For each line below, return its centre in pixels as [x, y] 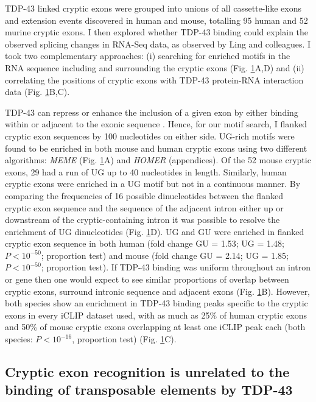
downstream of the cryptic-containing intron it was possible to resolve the [142, 220]
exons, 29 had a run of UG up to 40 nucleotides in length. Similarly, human [146, 171]
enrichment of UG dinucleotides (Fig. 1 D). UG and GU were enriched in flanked [155, 231]
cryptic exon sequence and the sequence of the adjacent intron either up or [144, 207]
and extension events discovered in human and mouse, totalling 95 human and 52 [156, 20]
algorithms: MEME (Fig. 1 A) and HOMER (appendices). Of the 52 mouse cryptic [158, 160]
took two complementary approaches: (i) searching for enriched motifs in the [148, 56]
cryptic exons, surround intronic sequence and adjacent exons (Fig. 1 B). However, [158, 291]
